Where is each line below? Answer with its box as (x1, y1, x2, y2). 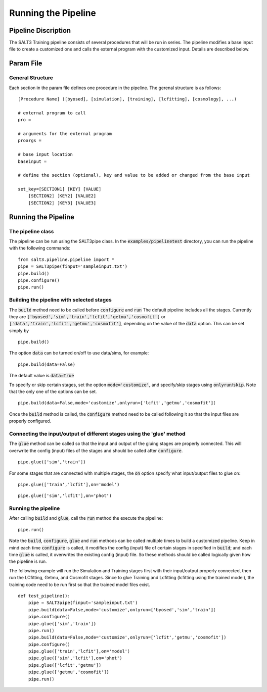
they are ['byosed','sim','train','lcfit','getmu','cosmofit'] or (9, 313, 166, 319)
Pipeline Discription (9, 26, 71, 35)
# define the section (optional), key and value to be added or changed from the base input (18, 172, 250, 178)
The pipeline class (9, 228, 54, 235)
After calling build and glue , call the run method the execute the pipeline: (9, 515, 163, 521)
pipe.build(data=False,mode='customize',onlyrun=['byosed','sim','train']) (28, 607, 216, 612)
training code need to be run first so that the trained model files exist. (9, 582, 150, 588)
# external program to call (18, 110, 86, 116)
